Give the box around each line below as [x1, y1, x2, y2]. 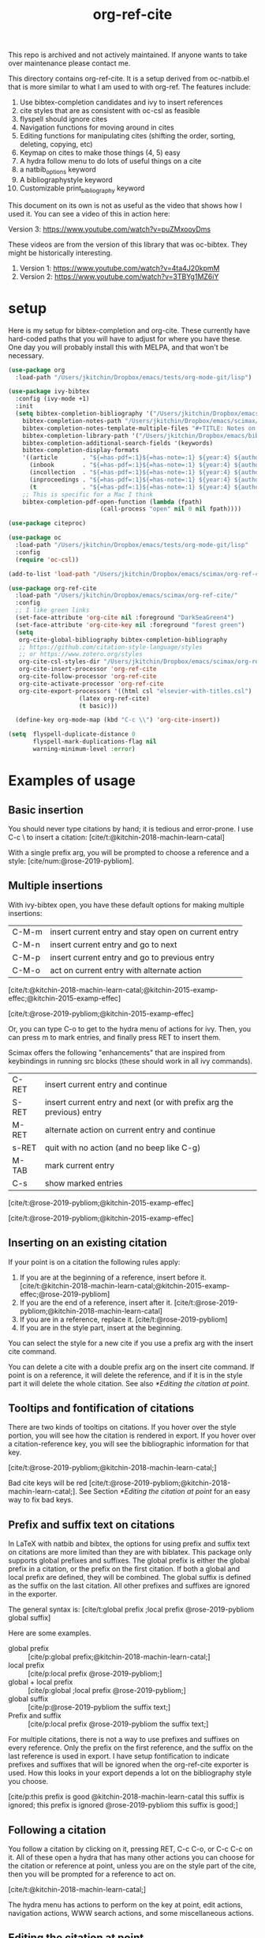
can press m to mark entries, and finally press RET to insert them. [8, 1032, 221, 1042]
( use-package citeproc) [8, 519, 87, 527]
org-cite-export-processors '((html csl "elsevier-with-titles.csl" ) [18, 687, 252, 695]
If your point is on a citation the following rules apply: [8, 1257, 181, 1266]
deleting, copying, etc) [19, 140, 93, 149]
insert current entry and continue [44, 1079, 168, 1090]
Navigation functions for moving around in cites [19, 123, 175, 132]
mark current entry [44, 1159, 115, 1171]
